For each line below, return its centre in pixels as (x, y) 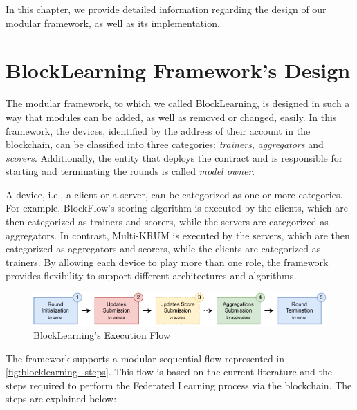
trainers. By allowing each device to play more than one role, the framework (167, 262)
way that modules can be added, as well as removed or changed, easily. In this (171, 117)
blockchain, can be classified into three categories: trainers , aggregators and (165, 144)
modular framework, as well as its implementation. (113, 22)
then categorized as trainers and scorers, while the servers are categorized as (167, 222)
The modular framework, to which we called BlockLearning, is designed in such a (178, 103)
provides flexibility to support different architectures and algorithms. (151, 276)
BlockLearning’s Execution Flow (102, 335)
